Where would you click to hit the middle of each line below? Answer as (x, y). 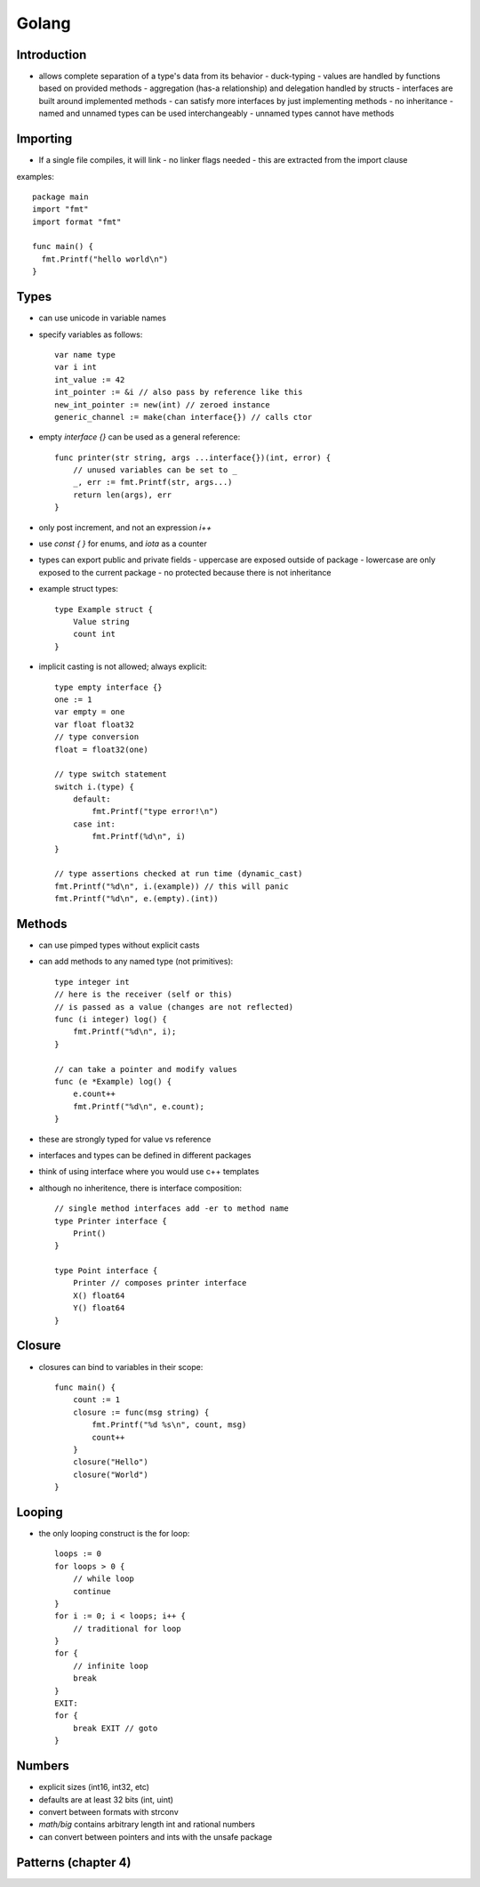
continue (92, 1591)
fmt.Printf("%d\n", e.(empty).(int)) (137, 899)
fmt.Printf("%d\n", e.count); (138, 1106)
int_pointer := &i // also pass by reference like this (179, 392)
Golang (44, 23)
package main (60, 197)
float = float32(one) (101, 749)
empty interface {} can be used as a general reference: (140, 437)
